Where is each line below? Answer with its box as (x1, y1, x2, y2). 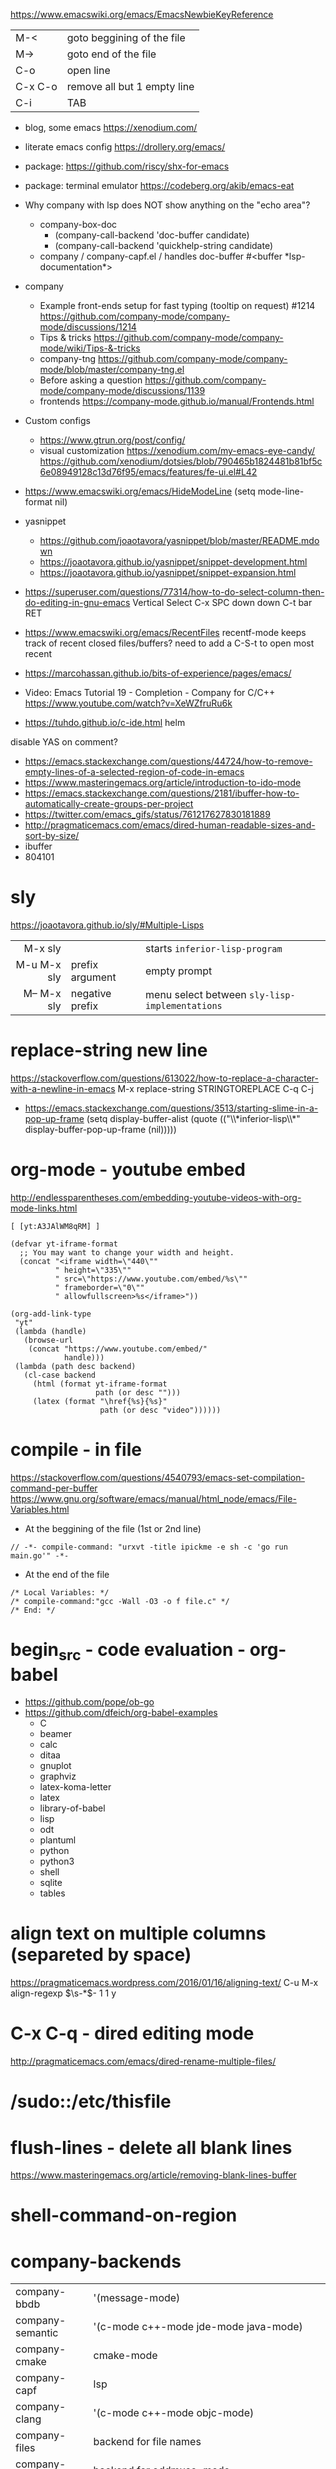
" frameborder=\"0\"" (54, 1282, 145, 1293)
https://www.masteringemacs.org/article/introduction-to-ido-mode (24, 777, 302, 788)
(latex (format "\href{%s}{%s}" (32, 1396, 168, 1406)
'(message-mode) (93, 2291, 181, 2305)
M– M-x (23, 986, 62, 1000)
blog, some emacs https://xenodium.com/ (24, 122, 198, 133)
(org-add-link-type (10, 1309, 92, 1319)
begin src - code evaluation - (10, 1638, 247, 1664)
